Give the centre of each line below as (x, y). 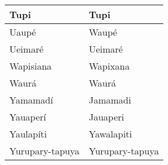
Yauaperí (28, 117)
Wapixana (109, 66)
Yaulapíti (28, 134)
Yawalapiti (110, 134)
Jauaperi (106, 117)
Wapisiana (31, 66)
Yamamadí (31, 100)
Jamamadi (110, 100)
